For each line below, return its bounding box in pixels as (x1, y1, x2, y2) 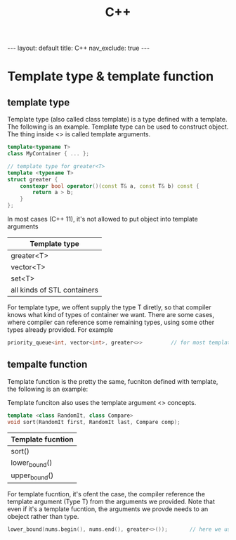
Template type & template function (7, 68, 214, 84)
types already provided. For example (7, 326, 114, 334)
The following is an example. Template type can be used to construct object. (7, 122, 229, 131)
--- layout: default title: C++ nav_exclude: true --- (7, 44, 150, 53)
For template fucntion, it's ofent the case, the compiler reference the (7, 489, 206, 498)
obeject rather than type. (7, 512, 79, 520)
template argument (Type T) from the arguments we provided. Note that (7, 497, 216, 506)
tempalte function (7, 359, 88, 371)
